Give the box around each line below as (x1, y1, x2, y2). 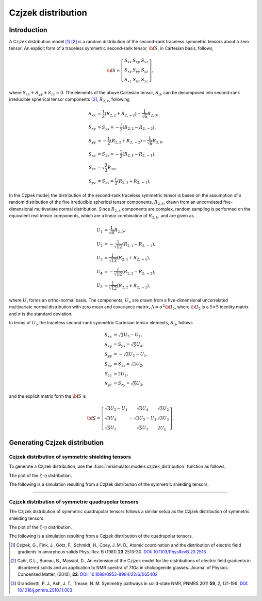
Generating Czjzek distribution (9, 438, 104, 447)
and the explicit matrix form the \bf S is (9, 393, 86, 399)
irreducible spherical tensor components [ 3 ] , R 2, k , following (9, 96, 130, 103)
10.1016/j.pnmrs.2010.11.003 (17, 587, 73, 593)
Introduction (9, 26, 48, 34)
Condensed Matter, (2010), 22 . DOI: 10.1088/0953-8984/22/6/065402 (17, 571, 158, 577)
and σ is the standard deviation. (9, 311, 73, 317)
